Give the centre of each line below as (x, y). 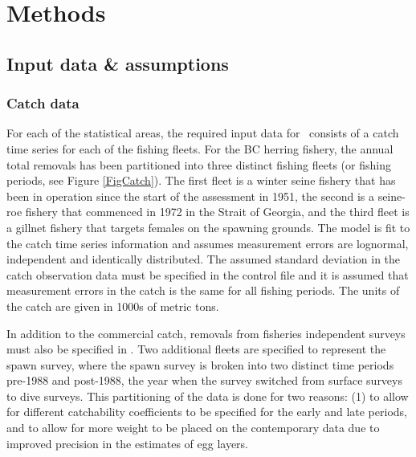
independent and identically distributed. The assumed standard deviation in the (204, 259)
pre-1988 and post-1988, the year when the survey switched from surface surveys (204, 380)
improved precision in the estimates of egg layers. (127, 443)
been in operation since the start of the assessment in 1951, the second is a (190, 196)
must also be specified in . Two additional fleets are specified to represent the (196, 349)
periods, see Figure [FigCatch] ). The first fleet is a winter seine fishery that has (201, 180)
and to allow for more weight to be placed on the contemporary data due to (193, 428)
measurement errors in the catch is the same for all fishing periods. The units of (203, 290)
